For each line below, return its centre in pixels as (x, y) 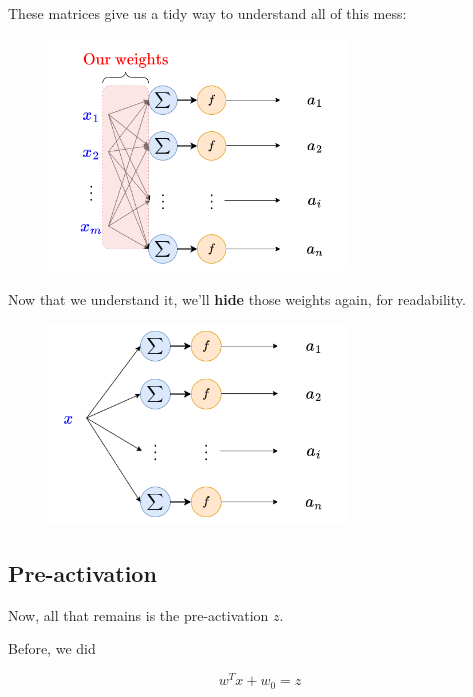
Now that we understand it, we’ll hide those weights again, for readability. (237, 298)
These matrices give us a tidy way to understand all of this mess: (207, 13)
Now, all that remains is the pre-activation (138, 614)
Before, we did (52, 648)
